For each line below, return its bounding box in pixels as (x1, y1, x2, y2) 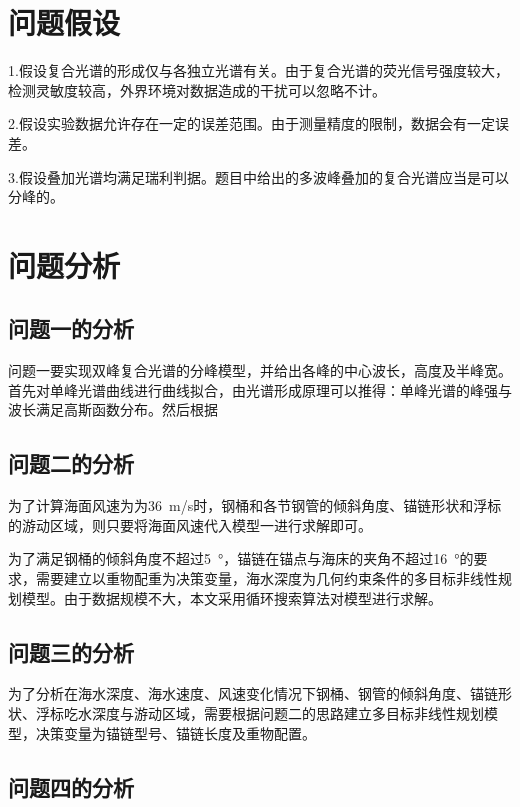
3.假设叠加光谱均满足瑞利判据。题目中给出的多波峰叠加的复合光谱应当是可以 (8, 166, 509, 187)
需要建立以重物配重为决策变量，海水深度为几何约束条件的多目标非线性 (35, 568, 498, 589)
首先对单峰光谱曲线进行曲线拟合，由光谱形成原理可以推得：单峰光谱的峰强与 (8, 379, 512, 400)
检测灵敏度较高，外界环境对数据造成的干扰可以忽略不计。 (8, 79, 386, 100)
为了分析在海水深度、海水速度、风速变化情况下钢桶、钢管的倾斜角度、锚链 (8, 683, 498, 704)
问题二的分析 (8, 448, 134, 479)
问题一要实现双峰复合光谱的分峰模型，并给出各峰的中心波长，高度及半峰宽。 (8, 360, 512, 381)
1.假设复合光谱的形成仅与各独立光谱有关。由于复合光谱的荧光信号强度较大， (8, 60, 509, 81)
